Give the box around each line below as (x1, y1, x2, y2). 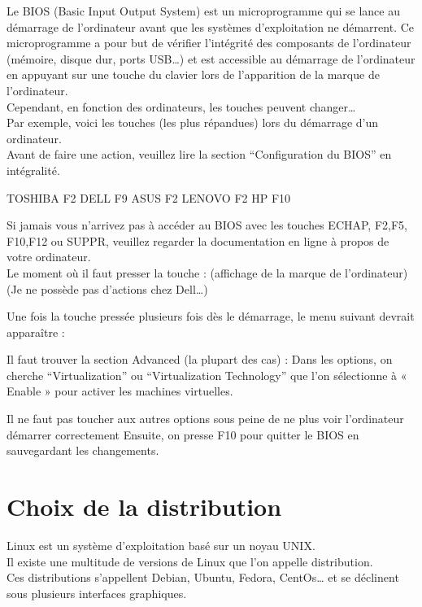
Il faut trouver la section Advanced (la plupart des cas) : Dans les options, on (7, 351, 393, 368)
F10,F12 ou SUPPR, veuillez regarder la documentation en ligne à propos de (7, 232, 389, 249)
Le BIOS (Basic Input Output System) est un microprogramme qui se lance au (7, 2, 400, 19)
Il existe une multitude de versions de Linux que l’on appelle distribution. (7, 552, 373, 570)
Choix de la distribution (7, 490, 282, 523)
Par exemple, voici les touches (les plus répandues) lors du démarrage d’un (7, 114, 379, 131)
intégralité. (7, 161, 60, 178)
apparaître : (7, 323, 65, 340)
